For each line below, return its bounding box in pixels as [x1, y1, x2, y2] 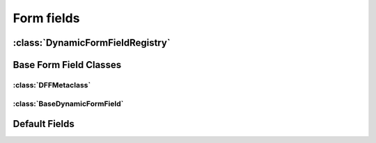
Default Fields [13, 118, 75, 130]
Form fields [13, 10, 80, 26]
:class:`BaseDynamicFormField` [13, 99, 124, 108]
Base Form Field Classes [13, 59, 122, 71]
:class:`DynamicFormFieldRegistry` [13, 37, 171, 49]
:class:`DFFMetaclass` [13, 80, 91, 90]
